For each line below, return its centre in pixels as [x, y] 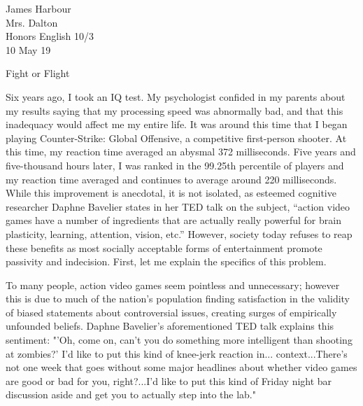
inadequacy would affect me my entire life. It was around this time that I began [177, 124]
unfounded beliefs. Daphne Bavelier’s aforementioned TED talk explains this [170, 326]
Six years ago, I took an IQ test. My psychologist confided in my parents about [176, 96]
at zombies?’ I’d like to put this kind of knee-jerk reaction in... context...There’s [177, 353]
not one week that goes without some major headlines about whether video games [181, 367]
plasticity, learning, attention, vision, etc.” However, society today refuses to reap [179, 233]
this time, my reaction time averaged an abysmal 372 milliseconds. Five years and [181, 152]
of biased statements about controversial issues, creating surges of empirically [171, 312]
